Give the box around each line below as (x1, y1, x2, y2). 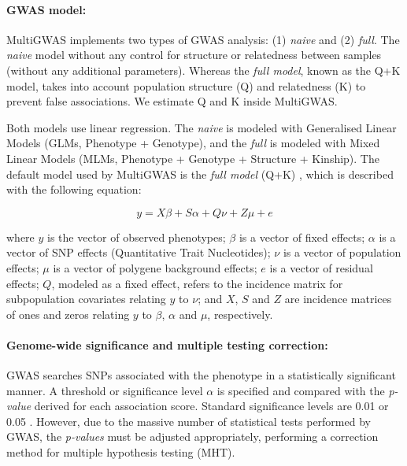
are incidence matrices (284, 290, 392, 307)
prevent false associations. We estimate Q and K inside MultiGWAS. (6, 93, 338, 109)
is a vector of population (283, 244, 401, 261)
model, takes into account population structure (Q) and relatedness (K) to (6, 77, 366, 94)
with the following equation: (6, 181, 142, 198)
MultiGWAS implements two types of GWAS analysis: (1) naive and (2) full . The (6, 31, 400, 47)
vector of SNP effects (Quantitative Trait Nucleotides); (6, 244, 271, 261)
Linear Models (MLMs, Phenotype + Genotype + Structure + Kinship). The (6, 150, 379, 166)
